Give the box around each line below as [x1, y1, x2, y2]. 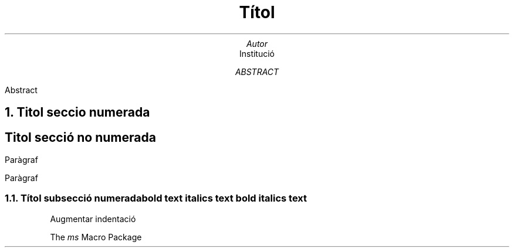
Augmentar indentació [50, 213, 136, 224]
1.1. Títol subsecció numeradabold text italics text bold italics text [5, 192, 307, 205]
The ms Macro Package [50, 231, 142, 242]
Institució [239, 48, 275, 59]
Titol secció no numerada [5, 130, 156, 145]
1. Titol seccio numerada [5, 105, 150, 120]
